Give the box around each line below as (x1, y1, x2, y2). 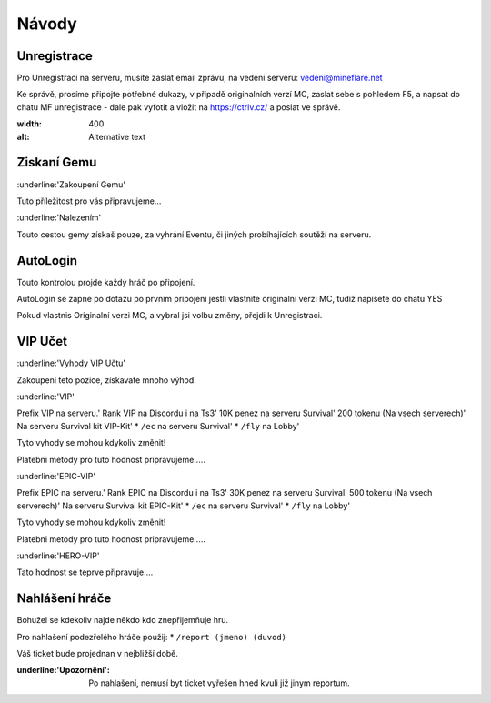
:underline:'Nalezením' (16, 212, 102, 223)
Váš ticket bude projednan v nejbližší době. (16, 648, 179, 659)
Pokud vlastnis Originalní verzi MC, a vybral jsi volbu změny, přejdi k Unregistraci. (16, 310, 323, 321)
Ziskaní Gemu (16, 155, 97, 170)
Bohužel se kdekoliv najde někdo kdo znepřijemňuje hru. (16, 615, 229, 626)
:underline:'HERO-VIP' (16, 550, 100, 561)
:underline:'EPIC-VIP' (16, 471, 95, 482)
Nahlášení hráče (16, 591, 112, 607)
